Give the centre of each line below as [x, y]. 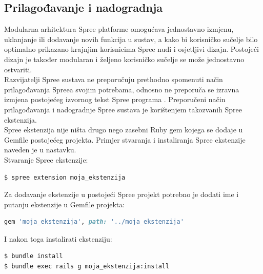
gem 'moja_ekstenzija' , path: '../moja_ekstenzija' [94, 222]
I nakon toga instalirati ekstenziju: [58, 238]
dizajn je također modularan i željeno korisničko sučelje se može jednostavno [124, 59]
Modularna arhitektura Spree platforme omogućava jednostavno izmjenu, [119, 29]
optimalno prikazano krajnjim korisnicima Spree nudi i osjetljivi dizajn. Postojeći [131, 49]
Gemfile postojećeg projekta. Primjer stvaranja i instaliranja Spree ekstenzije [125, 139]
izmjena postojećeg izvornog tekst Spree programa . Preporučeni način [115, 99]
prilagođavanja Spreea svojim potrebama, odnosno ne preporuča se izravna [122, 89]
